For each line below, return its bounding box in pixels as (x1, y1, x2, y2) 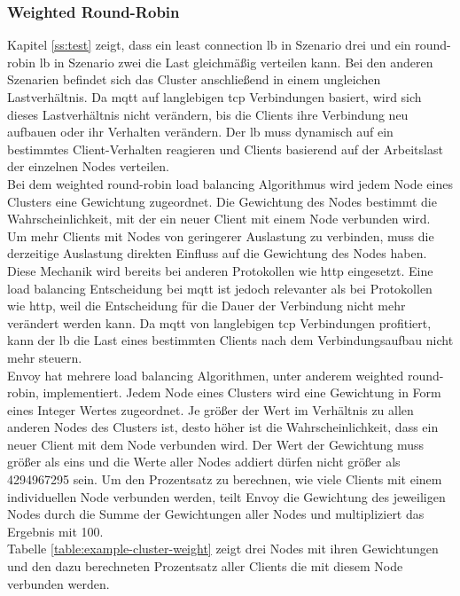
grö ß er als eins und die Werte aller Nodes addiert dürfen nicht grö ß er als (7, 452, 401, 471)
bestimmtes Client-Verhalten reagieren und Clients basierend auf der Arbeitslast (7, 139, 443, 158)
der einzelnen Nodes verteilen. (7, 157, 169, 176)
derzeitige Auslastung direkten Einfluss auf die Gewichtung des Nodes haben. (7, 244, 427, 263)
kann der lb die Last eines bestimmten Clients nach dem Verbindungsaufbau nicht (7, 331, 454, 349)
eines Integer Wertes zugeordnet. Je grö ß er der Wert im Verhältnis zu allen (7, 400, 414, 419)
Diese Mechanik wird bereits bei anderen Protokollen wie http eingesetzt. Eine (7, 261, 433, 279)
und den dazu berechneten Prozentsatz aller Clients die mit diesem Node (7, 557, 403, 576)
